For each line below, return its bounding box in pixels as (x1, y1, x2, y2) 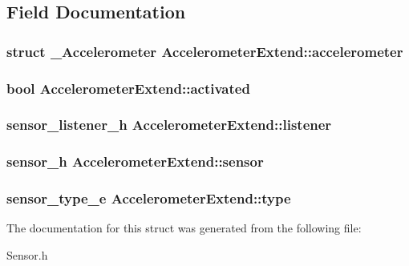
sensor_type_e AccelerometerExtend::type (6, 188, 291, 208)
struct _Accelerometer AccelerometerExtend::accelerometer (6, 41, 403, 61)
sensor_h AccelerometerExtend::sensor (6, 151, 264, 171)
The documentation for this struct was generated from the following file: (6, 220, 362, 236)
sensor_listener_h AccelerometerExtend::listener (6, 115, 332, 135)
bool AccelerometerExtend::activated (6, 78, 250, 98)
